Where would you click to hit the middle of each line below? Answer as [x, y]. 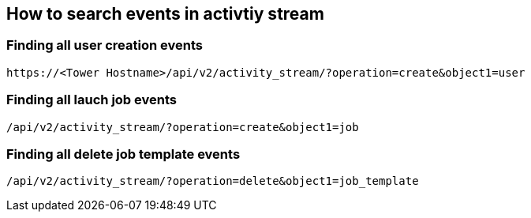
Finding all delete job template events [123, 154]
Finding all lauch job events [92, 100]
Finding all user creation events [105, 45]
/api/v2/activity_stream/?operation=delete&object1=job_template [213, 181]
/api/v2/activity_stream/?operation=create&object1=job [183, 127]
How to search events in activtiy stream [165, 14]
